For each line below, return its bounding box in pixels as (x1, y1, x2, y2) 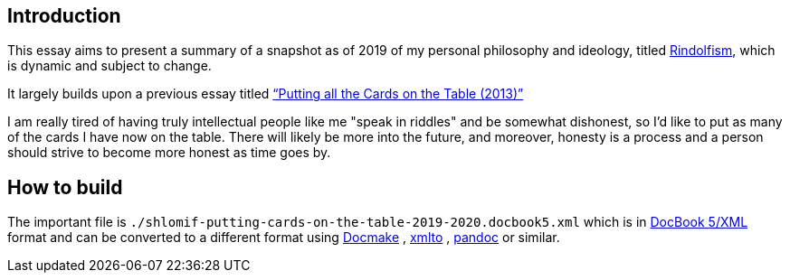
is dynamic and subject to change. (7, 58, 212, 74)
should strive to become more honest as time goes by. (7, 145, 331, 161)
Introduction (7, 5, 121, 27)
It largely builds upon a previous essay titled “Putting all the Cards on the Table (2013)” (7, 86, 524, 102)
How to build (7, 175, 123, 199)
